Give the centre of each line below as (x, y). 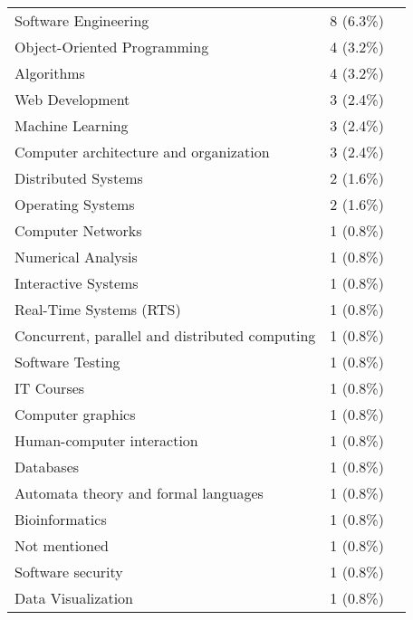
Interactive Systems (77, 283)
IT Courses (50, 388)
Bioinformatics (61, 519)
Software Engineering (82, 20)
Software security (69, 572)
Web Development (72, 99)
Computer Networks (78, 230)
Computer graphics (75, 414)
